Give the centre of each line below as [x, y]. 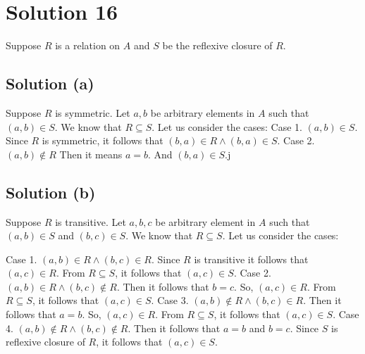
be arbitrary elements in [203, 112]
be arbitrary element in [205, 221]
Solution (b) [51, 192]
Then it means [91, 154]
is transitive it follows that [251, 259]
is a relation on [88, 45]
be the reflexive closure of [217, 45]
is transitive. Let [91, 221]
